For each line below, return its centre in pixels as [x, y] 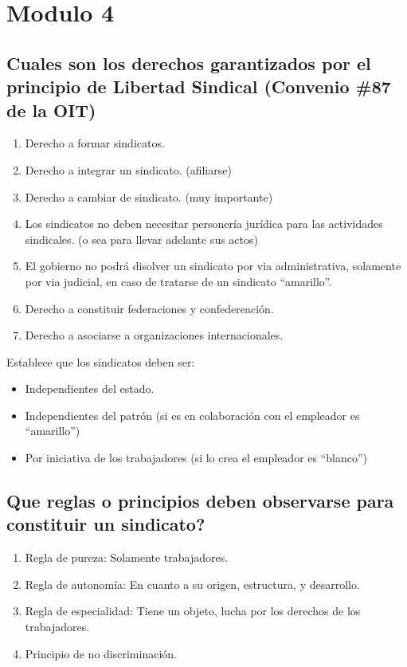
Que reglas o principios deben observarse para [200, 501]
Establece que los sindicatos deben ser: [101, 361]
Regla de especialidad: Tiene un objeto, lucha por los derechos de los [193, 611]
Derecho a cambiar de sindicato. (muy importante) [149, 196]
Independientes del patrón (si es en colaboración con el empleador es [192, 415]
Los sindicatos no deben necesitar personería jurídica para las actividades [204, 224]
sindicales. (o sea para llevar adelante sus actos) [141, 239]
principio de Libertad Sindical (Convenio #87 [199, 86]
